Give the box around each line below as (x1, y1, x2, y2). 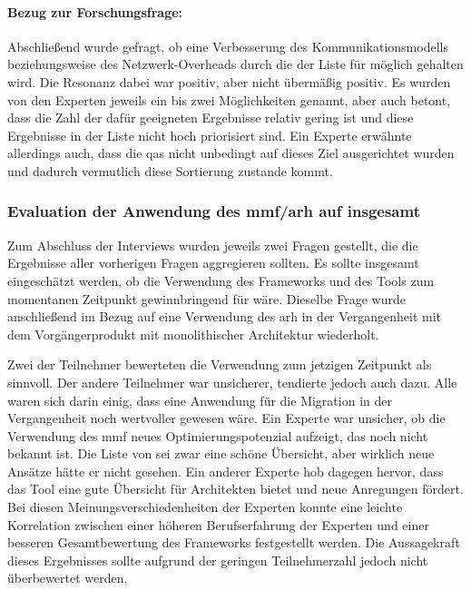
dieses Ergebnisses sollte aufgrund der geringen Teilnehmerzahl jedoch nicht (7, 550, 428, 569)
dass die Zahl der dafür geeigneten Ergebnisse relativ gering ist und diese (7, 108, 414, 127)
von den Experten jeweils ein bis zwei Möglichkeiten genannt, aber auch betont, (7, 90, 451, 109)
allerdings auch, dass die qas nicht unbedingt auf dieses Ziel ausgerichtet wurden (7, 143, 455, 162)
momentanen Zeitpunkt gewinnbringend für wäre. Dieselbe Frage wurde (7, 289, 406, 308)
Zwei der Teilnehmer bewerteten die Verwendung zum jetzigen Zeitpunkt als (7, 355, 432, 374)
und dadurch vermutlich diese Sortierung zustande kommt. (7, 161, 333, 180)
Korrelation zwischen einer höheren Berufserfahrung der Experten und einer (7, 515, 429, 534)
